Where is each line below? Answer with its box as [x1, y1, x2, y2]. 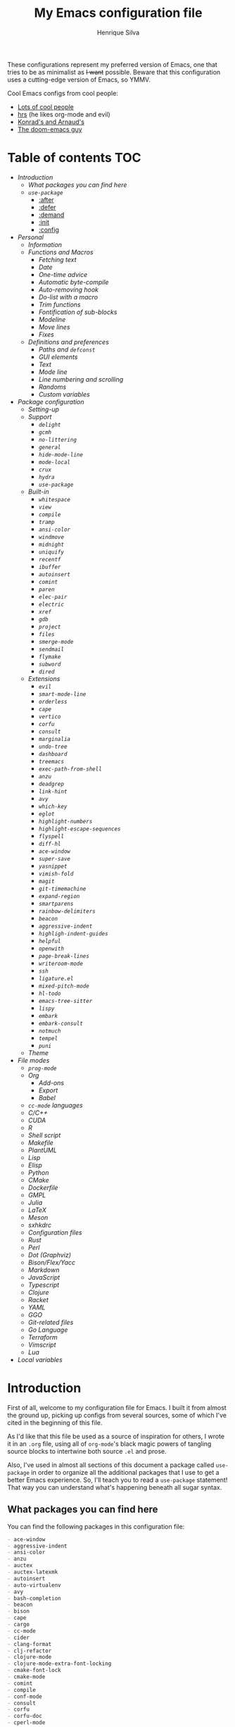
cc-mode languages [27, 1101, 83, 1109]
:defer [38, 203, 56, 211]
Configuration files [27, 1228, 82, 1237]
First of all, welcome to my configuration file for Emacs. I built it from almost [7, 1403, 227, 1411]
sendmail [38, 646, 65, 653]
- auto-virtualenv [7, 1581, 61, 1589]
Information [27, 240, 62, 249]
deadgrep [38, 780, 65, 787]
